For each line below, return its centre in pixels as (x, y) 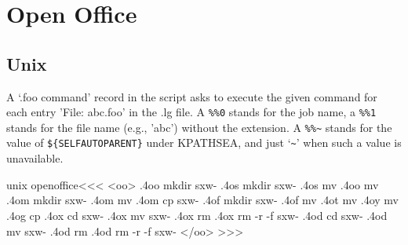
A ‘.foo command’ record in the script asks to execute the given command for (192, 96)
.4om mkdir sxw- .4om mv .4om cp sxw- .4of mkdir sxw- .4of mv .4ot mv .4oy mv (202, 200)
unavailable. (35, 158)
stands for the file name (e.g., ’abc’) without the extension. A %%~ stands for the (199, 127)
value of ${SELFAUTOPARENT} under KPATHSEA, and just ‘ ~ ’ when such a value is (204, 143)
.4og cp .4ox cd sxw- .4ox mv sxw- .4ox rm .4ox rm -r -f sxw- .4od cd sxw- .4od (197, 215)
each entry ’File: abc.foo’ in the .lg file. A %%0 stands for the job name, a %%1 (191, 112)
